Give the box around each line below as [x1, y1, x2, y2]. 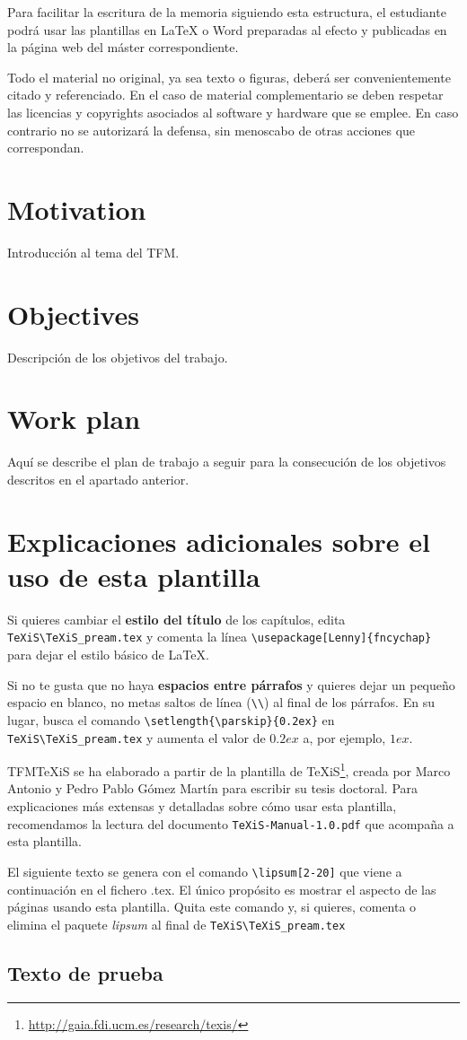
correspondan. [7, 138, 84, 157]
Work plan [7, 400, 141, 437]
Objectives [7, 295, 139, 332]
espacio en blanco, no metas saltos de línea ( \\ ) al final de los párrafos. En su [7, 693, 435, 712]
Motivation [7, 190, 146, 227]
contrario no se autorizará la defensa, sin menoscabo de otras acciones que [7, 120, 416, 139]
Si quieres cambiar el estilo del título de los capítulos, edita [7, 609, 346, 628]
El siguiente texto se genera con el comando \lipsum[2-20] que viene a [7, 861, 402, 880]
